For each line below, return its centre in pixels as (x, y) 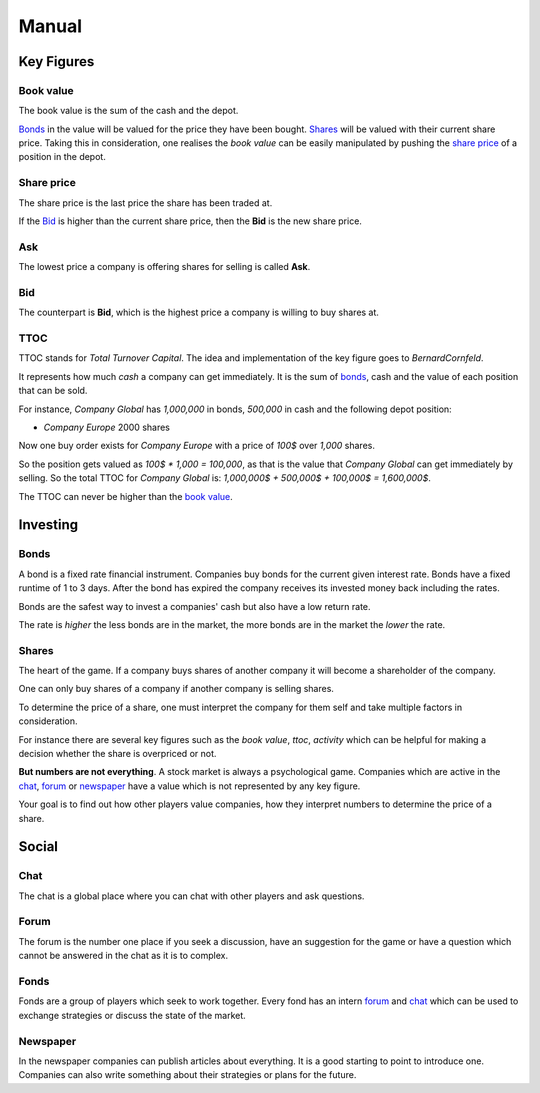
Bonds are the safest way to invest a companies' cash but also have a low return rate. (194, 606)
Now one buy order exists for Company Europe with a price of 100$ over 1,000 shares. (196, 446)
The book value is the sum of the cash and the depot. (128, 111)
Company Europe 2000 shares (106, 427)
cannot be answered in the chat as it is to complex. (123, 956)
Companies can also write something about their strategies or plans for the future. (187, 1075)
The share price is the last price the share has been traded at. (145, 202)
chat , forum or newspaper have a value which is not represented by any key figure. (189, 786)
